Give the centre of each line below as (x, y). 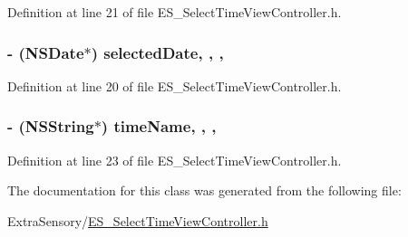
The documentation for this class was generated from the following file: (204, 190)
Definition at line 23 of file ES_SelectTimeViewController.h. (175, 160)
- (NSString (51, 126)
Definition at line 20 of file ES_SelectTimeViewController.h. (175, 85)
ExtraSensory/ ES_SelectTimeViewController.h (138, 220)
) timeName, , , (159, 126)
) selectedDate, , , (157, 52)
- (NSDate (46, 52)
